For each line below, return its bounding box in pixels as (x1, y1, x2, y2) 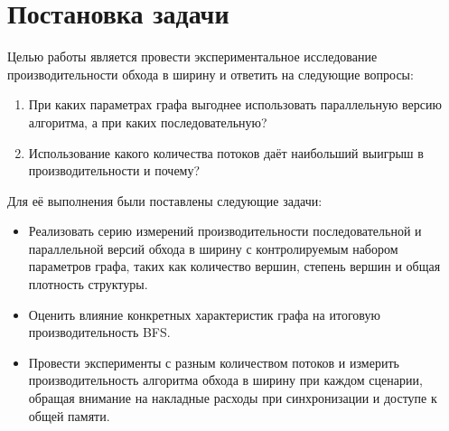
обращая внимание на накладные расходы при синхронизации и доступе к (28, 389, 437, 408)
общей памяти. (28, 406, 110, 425)
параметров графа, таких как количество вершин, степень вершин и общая (28, 257, 441, 276)
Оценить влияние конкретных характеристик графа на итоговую (28, 305, 380, 323)
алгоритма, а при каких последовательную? (28, 112, 267, 131)
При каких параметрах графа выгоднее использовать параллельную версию (28, 95, 442, 114)
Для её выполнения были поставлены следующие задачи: (7, 191, 323, 210)
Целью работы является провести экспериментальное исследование (7, 47, 378, 66)
